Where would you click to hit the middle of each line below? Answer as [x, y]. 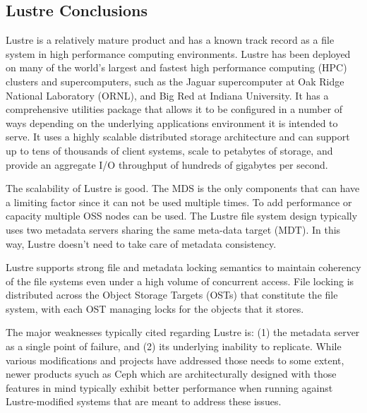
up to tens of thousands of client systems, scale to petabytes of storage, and [169, 150]
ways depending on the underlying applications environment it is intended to [172, 122]
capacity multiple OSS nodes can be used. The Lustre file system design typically [182, 216]
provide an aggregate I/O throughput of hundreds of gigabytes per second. [167, 164]
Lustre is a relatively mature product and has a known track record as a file [170, 40]
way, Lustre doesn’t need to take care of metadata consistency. [141, 243]
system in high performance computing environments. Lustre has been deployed [178, 53]
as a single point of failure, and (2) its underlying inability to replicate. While [174, 346]
